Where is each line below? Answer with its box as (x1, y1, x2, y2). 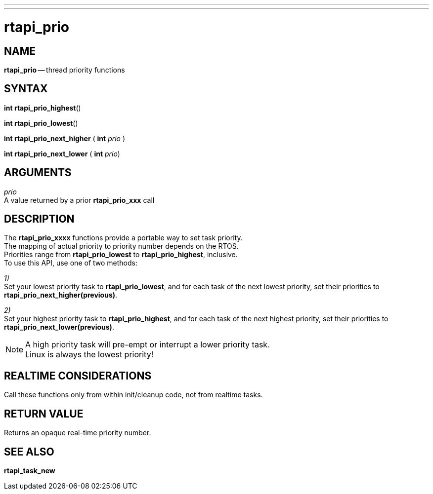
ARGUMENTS (4, 166, 72, 179)
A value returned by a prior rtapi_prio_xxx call (4, 195, 155, 204)
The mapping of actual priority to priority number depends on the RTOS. (4, 242, 239, 251)
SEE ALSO (4, 445, 54, 458)
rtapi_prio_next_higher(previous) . (4, 291, 118, 300)
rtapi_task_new (4, 466, 55, 475)
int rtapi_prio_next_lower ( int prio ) (4, 149, 120, 158)
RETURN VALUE (4, 407, 84, 420)
